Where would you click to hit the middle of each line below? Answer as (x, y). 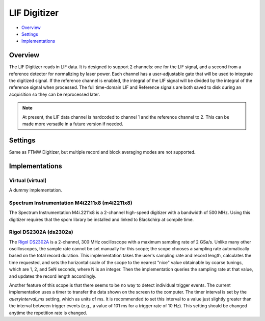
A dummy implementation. (36, 190)
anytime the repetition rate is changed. (48, 313)
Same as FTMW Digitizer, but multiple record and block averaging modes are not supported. (102, 152)
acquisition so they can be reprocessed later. (54, 94)
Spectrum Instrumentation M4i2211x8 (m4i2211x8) (71, 203)
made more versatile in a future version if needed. (73, 124)
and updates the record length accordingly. (53, 276)
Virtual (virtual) (28, 180)
